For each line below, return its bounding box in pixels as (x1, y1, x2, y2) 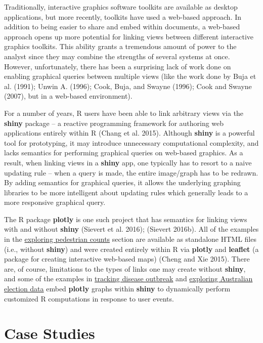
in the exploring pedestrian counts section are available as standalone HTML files (4, 234, 256, 244)
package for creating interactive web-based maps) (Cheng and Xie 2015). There (4, 253, 250, 264)
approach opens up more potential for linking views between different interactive (4, 31, 254, 41)
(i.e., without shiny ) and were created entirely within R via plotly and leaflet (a (4, 243, 259, 254)
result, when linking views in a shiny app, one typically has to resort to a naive (4, 157, 252, 167)
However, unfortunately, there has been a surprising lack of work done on (4, 61, 231, 71)
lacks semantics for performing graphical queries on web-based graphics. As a (4, 147, 243, 158)
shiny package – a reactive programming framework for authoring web (4, 117, 224, 128)
